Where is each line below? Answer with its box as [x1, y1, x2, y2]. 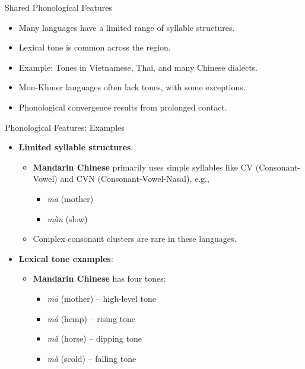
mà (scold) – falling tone [47, 352, 136, 364]
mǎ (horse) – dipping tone [47, 332, 142, 345]
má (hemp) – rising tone [47, 312, 136, 324]
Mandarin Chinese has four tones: [33, 272, 166, 285]
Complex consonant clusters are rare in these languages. [33, 232, 237, 245]
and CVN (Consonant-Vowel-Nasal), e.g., [60, 172, 209, 185]
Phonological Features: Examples [5, 121, 125, 133]
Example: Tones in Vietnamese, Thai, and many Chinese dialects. [18, 61, 258, 73]
